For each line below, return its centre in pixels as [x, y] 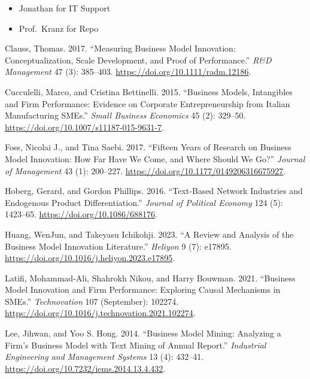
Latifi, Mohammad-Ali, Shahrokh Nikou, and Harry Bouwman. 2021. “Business [150, 278]
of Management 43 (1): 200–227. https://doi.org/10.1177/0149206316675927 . [145, 170]
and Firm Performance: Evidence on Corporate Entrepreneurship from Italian [148, 103]
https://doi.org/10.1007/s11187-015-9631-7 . [84, 127]
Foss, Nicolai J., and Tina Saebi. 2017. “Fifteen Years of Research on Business [148, 147]
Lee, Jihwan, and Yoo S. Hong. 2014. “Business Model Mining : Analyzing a [143, 333]
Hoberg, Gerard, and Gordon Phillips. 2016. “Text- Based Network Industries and [154, 191]
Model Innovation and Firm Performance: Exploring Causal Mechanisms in [143, 289]
